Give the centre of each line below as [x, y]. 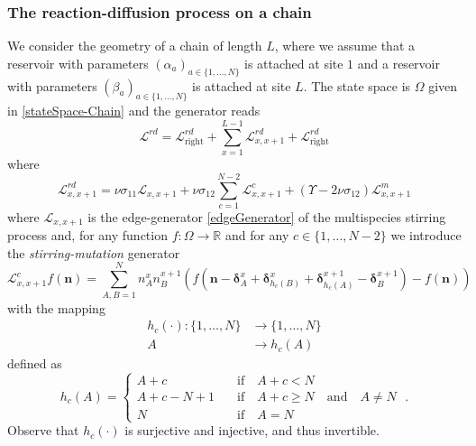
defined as [35, 363]
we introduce [426, 235]
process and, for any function [87, 235]
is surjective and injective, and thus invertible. [252, 430]
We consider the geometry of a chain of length [135, 46]
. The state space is [357, 85]
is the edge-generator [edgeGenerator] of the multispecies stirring [267, 216]
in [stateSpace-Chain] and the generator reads [134, 111]
